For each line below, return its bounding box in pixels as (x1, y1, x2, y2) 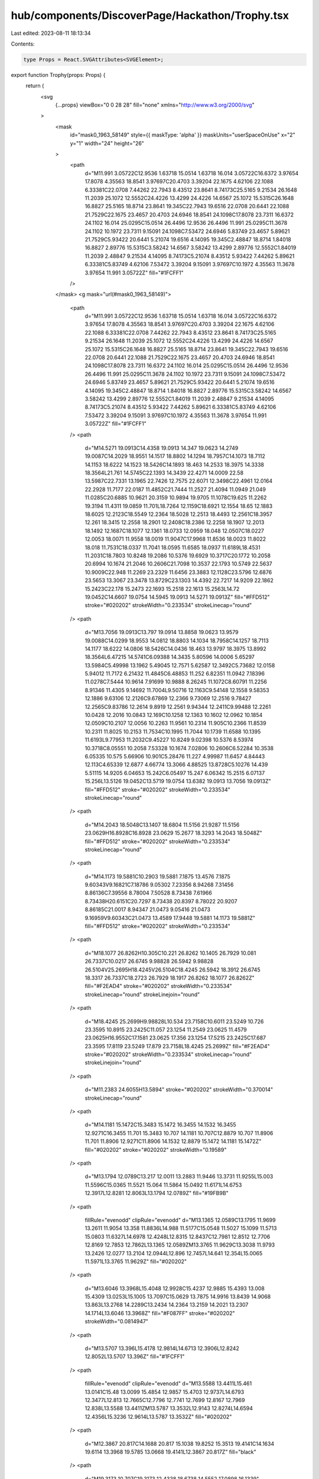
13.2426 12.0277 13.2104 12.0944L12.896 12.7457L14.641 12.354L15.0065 (84, 1249, 263, 1257)
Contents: (11, 40, 35, 47)
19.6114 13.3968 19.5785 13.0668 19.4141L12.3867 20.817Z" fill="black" (84, 1448, 256, 1455)
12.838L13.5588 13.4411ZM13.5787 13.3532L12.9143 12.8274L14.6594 (84, 1405, 253, 1412)
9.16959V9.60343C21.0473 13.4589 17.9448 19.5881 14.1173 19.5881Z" (84, 914, 256, 921)
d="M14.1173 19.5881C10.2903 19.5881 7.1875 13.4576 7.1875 (84, 873, 230, 880)
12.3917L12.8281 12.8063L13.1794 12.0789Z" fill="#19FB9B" (84, 1190, 229, 1197)
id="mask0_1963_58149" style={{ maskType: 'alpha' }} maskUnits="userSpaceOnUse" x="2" (70, 131, 295, 138)
